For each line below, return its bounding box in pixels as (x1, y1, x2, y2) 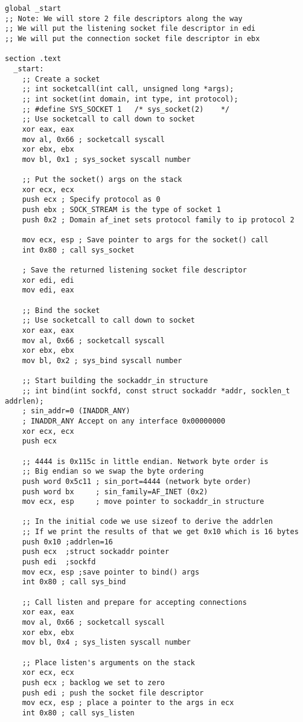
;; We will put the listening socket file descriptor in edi (5, 24, 256, 33)
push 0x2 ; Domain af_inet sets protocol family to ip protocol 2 (22, 215, 295, 224)
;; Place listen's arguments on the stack (22, 658, 195, 667)
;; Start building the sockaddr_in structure (22, 376, 208, 385)
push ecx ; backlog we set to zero (22, 678, 165, 687)
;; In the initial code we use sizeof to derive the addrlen (22, 517, 273, 526)
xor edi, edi (22, 276, 74, 285)
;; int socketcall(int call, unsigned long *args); (22, 85, 234, 94)
